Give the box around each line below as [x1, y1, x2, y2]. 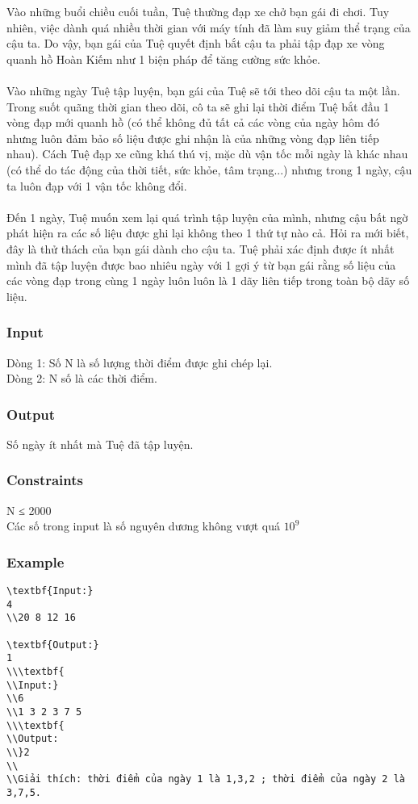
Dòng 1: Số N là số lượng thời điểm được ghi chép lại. [6, 354, 273, 371]
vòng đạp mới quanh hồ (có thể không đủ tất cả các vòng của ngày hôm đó [6, 114, 379, 131]
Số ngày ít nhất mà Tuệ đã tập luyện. [6, 435, 194, 452]
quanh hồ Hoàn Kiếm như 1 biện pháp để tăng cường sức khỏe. [6, 50, 321, 67]
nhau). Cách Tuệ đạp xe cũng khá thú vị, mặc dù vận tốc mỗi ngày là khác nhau [6, 145, 408, 162]
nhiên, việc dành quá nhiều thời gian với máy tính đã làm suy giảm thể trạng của [6, 19, 411, 36]
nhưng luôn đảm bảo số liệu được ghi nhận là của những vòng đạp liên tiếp [6, 129, 379, 146]
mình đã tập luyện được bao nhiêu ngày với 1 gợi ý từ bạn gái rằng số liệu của [6, 256, 396, 273]
